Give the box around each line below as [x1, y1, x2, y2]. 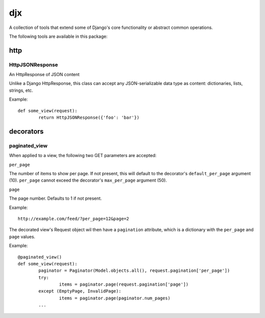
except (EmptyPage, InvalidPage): [38, 289, 122, 294]
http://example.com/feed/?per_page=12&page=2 [18, 216, 130, 221]
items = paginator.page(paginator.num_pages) [59, 295, 171, 301]
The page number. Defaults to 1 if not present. [9, 195, 102, 201]
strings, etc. [9, 87, 33, 93]
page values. [9, 234, 35, 239]
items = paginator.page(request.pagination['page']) [59, 282, 189, 287]
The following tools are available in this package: [9, 33, 108, 39]
